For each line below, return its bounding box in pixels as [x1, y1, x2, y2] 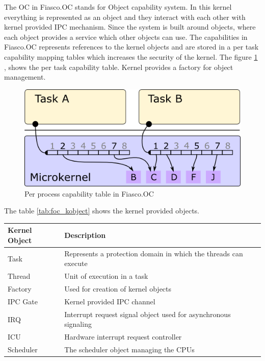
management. [4, 71, 46, 82]
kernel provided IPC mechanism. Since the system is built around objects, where [4, 21, 256, 32]
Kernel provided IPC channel [64, 296, 155, 306]
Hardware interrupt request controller [64, 331, 182, 342]
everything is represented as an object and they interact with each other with [4, 11, 246, 22]
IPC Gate [8, 296, 38, 306]
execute [64, 258, 88, 269]
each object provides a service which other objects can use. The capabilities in [4, 31, 248, 42]
